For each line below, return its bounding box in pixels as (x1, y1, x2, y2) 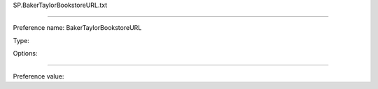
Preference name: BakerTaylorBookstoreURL (13, 24, 142, 32)
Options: (13, 49, 38, 58)
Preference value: (13, 72, 64, 80)
